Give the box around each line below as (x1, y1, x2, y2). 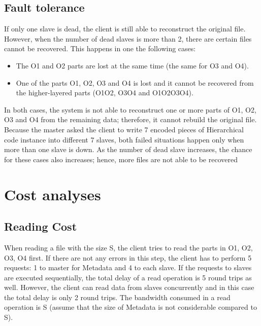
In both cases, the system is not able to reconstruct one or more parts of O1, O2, (4, 104, 256, 115)
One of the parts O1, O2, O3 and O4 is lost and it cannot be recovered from (16, 77, 254, 88)
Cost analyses (4, 184, 101, 204)
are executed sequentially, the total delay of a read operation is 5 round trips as (4, 272, 252, 282)
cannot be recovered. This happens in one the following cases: (4, 43, 196, 54)
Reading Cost (4, 219, 77, 234)
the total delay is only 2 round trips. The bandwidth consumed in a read (4, 292, 231, 302)
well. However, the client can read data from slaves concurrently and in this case (4, 282, 254, 293)
